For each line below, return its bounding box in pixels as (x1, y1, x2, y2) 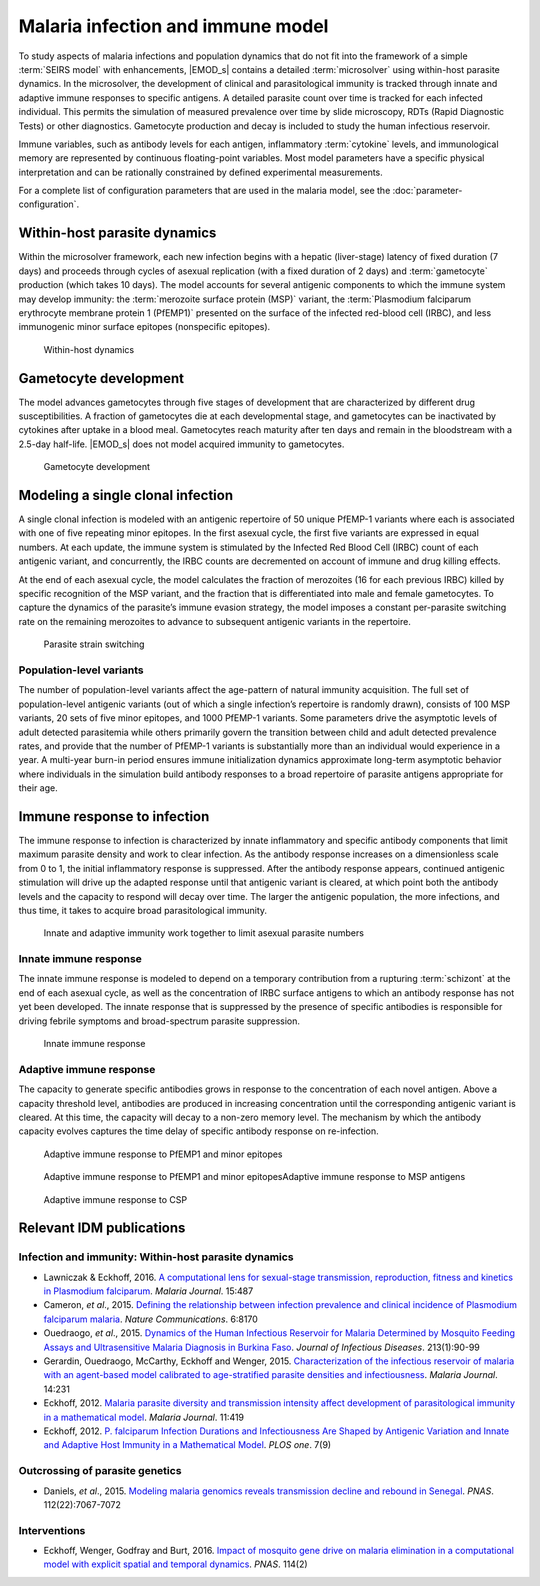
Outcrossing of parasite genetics (18, 1464, 182, 1478)
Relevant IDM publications (18, 1220, 186, 1237)
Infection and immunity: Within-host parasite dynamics (18, 1250, 294, 1264)
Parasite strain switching (43, 638, 145, 650)
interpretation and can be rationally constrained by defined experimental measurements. (18, 166, 384, 178)
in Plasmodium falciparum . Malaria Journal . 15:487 (43, 1285, 254, 1297)
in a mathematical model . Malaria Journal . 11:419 (43, 1411, 245, 1423)
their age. (18, 782, 59, 794)
